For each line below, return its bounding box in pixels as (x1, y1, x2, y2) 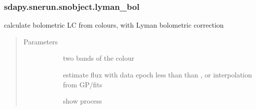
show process (63, 96, 102, 106)
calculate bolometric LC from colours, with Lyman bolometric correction (4, 20, 224, 30)
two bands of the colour (63, 53, 135, 63)
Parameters (23, 36, 58, 46)
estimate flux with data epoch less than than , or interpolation (63, 70, 252, 79)
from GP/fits (63, 79, 103, 89)
